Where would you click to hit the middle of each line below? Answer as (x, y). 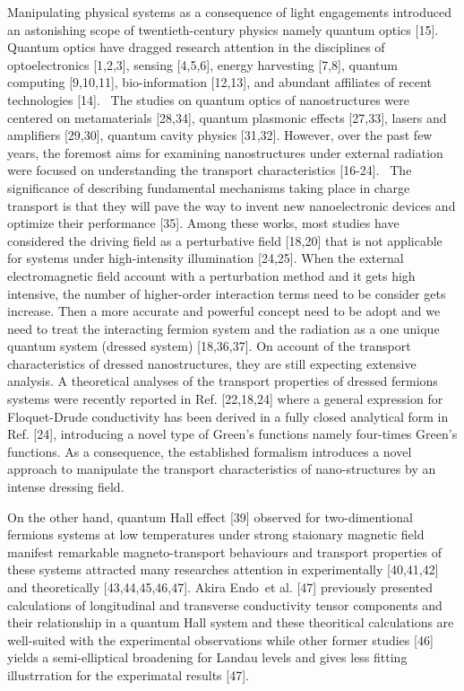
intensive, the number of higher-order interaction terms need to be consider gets (227, 293)
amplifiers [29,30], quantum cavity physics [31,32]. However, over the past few (220, 135)
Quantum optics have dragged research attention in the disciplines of (196, 47)
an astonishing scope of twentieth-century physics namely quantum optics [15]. (223, 29)
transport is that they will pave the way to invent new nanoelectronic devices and (232, 205)
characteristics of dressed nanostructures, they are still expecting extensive (212, 363)
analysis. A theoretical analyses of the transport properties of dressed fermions (223, 381)
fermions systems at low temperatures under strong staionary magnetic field (216, 534)
